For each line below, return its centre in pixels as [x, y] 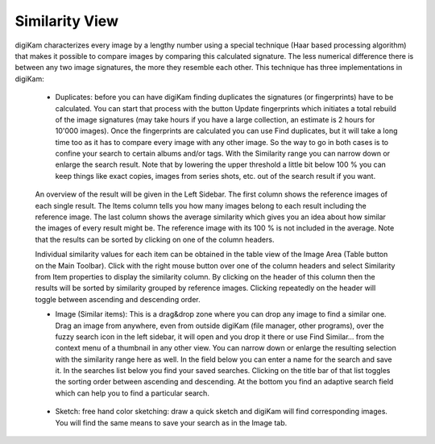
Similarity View [66, 21]
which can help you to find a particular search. [132, 393]
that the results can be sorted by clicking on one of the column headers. [155, 239]
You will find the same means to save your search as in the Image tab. [171, 422]
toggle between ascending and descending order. [118, 299]
